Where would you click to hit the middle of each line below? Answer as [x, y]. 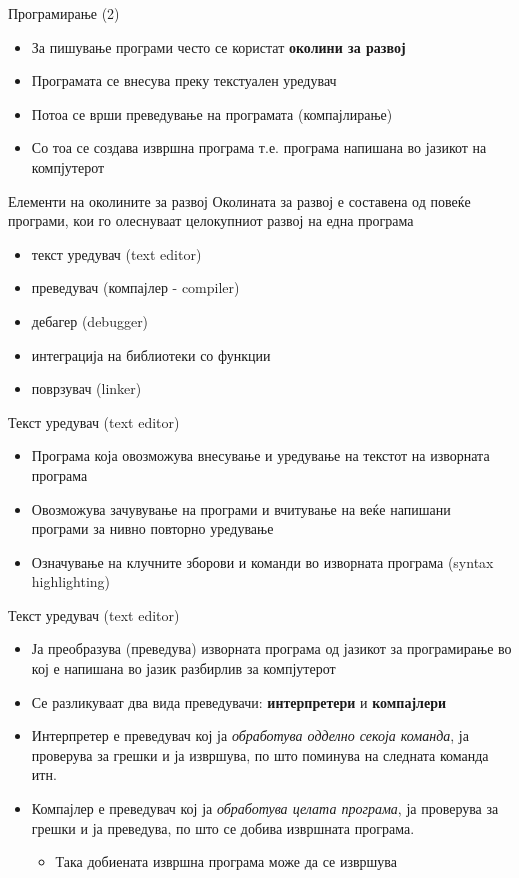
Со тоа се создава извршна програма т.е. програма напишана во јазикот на [259, 147]
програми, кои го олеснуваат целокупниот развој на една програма [211, 220]
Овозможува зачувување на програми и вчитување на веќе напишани [241, 508]
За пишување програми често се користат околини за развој [218, 46]
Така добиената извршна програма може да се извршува [226, 861]
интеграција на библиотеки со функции [151, 354]
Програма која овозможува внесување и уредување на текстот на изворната [260, 455]
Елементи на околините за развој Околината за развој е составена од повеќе [239, 200]
